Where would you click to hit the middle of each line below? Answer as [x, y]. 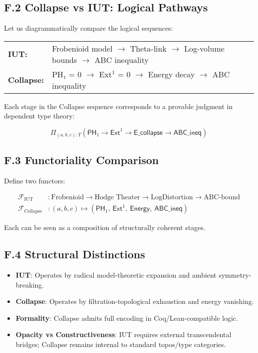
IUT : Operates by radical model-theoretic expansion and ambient [116, 275]
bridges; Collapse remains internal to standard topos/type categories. [121, 344]
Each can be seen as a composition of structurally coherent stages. [105, 227]
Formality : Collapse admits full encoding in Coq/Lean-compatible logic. [127, 318]
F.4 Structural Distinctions [75, 254]
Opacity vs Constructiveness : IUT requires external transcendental [124, 334]
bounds [64, 59]
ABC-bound [222, 197]
